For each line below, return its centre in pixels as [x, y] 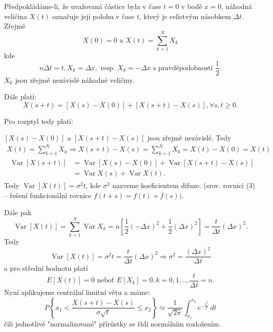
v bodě [192, 6]
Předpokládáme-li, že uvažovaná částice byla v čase [83, 6]
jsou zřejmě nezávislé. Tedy [189, 138]
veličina [16, 16]
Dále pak [18, 212]
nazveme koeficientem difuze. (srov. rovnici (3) [184, 185]
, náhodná [237, 6]
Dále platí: [20, 97]
